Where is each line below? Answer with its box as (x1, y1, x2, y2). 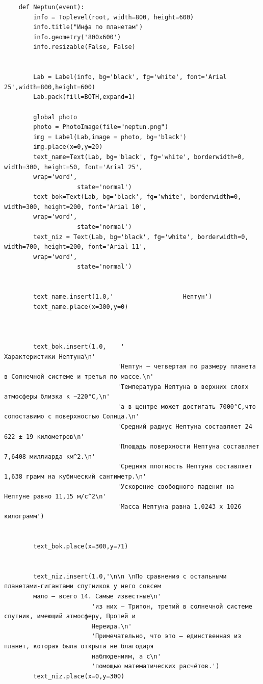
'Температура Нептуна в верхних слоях (117, 383, 249, 390)
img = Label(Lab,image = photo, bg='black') (33, 133, 187, 141)
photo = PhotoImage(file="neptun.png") (33, 123, 169, 131)
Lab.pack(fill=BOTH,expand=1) (33, 93, 136, 101)
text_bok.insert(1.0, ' (33, 343, 125, 351)
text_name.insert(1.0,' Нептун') (33, 293, 213, 301)
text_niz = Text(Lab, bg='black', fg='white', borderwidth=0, (33, 233, 249, 241)
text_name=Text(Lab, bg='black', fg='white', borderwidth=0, (33, 153, 245, 161)
